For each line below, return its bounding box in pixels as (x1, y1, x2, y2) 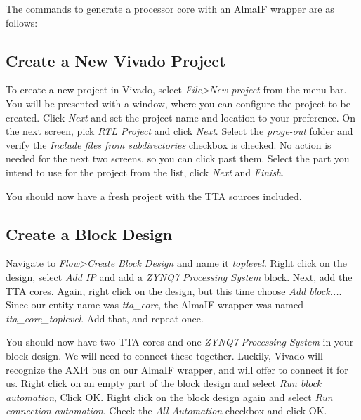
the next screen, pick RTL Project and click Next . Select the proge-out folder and (6, 124, 353, 138)
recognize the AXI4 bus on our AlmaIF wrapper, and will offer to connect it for (6, 362, 348, 376)
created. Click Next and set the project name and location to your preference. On (6, 110, 356, 124)
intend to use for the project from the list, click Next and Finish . (6, 164, 284, 179)
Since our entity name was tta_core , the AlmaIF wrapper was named (6, 297, 303, 312)
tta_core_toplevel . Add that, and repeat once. (6, 310, 204, 325)
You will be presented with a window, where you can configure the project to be (6, 96, 351, 110)
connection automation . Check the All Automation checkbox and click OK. (6, 403, 327, 418)
